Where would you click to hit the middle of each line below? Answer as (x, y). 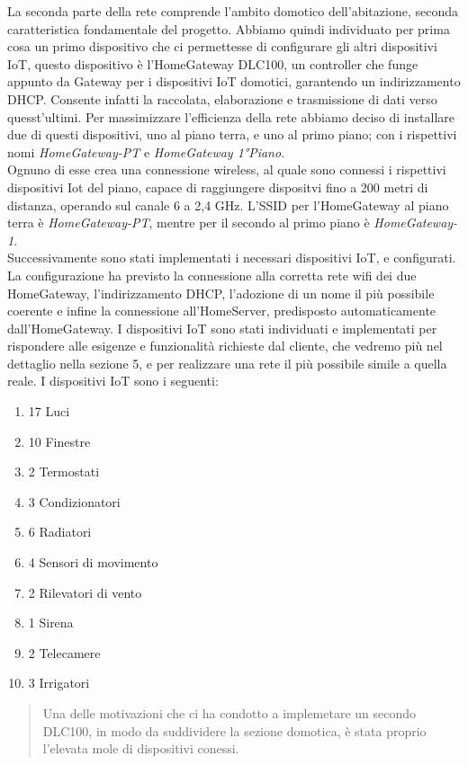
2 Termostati (64, 471)
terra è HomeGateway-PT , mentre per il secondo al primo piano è (189, 222)
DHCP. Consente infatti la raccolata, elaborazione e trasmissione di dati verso (222, 98)
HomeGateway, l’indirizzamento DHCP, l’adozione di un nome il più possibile (221, 293)
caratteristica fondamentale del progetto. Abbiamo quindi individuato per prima (229, 28)
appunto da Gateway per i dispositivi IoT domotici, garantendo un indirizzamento (234, 81)
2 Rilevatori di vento (85, 592)
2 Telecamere (64, 652)
